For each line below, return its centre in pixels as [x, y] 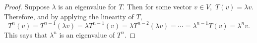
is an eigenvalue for [87, 6]
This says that [26, 34]
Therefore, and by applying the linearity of [69, 16]
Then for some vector [159, 6]
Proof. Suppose [27, 6]
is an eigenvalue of [87, 34]
